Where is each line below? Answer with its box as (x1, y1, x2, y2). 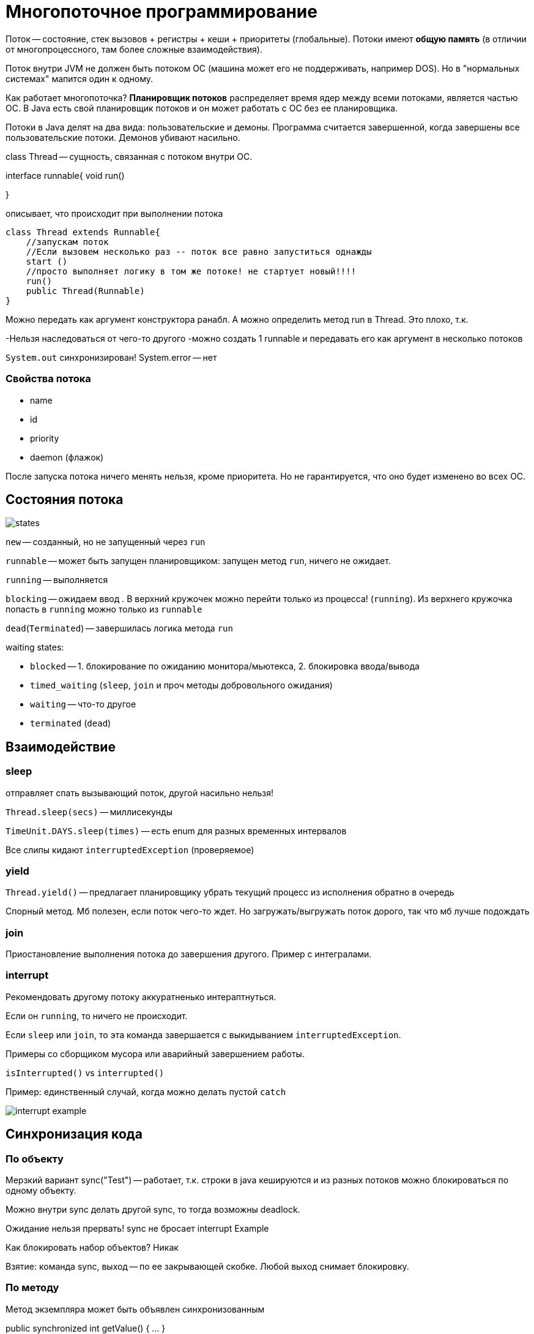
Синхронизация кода (6, 1126, 143, 1142)
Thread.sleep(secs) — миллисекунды (6, 806, 172, 817)
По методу (6, 1281, 59, 1294)
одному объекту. (6, 1185, 76, 1196)
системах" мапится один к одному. (6, 73, 154, 84)
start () (26, 256, 68, 266)
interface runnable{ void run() (6, 170, 125, 181)
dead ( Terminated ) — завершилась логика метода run (6, 623, 233, 634)
